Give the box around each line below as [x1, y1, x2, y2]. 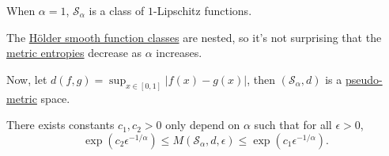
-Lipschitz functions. [153, 2, 252, 18]
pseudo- [345, 70, 383, 87]
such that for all [254, 116, 332, 133]
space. [40, 89, 70, 106]
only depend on [165, 116, 240, 133]
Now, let [6, 70, 47, 87]
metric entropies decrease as [6, 44, 142, 61]
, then [247, 70, 276, 87]
